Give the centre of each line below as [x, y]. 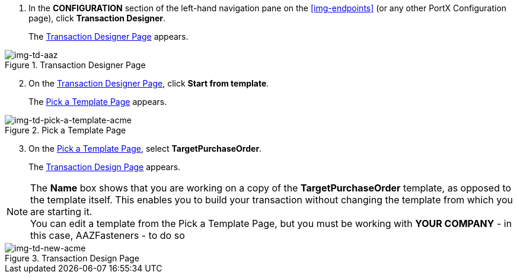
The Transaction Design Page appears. [105, 167]
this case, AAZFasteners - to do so [108, 235]
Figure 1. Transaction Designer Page [75, 65]
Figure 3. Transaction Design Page [72, 258]
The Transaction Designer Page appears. [108, 36]
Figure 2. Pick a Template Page [66, 130]
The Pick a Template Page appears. [98, 102]
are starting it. [61, 212]
